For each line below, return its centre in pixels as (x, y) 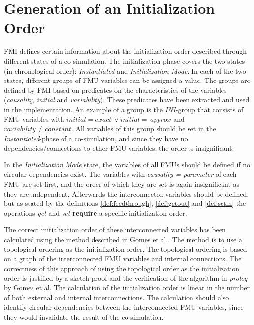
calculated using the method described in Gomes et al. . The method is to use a (123, 239)
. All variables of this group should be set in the (144, 129)
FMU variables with (34, 119)
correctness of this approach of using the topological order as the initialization (122, 268)
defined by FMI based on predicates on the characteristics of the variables (115, 90)
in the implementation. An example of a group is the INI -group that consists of (124, 109)
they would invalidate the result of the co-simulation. (84, 316)
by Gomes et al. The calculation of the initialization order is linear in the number (127, 287)
